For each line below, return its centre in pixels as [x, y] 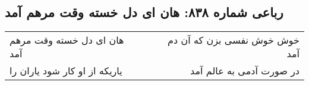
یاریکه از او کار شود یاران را [66, 71]
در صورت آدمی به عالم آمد [245, 71]
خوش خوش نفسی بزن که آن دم [234, 40]
